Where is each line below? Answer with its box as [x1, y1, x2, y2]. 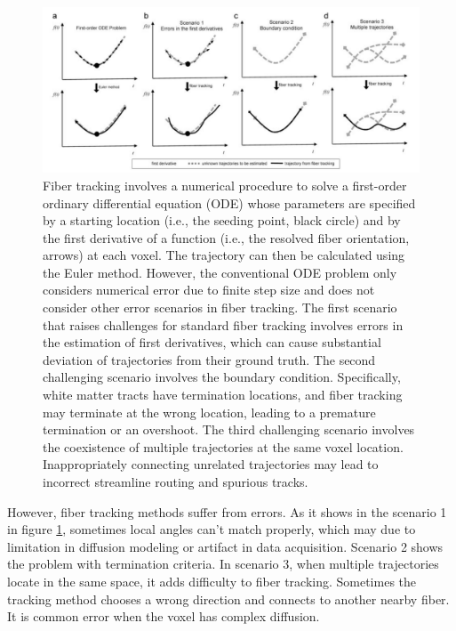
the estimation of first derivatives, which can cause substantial [43, 333, 381, 352]
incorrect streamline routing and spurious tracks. [43, 473, 308, 491]
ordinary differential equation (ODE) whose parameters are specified [43, 193, 416, 212]
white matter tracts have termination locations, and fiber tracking [43, 385, 403, 404]
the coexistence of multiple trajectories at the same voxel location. [43, 437, 404, 456]
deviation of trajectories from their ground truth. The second [43, 350, 376, 368]
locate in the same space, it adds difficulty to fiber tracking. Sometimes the [7, 571, 417, 590]
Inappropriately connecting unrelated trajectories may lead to [43, 455, 379, 473]
